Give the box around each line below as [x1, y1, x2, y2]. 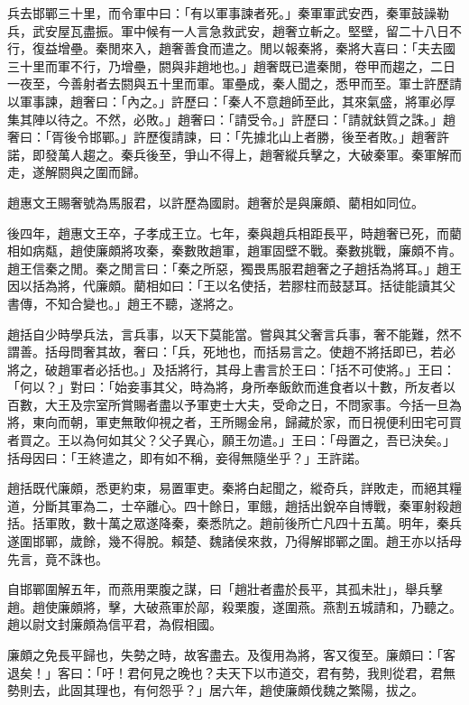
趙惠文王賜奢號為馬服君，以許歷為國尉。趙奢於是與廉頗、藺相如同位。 [7, 192, 424, 211]
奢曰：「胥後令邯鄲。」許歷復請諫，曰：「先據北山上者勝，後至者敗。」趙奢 [7, 127, 437, 146]
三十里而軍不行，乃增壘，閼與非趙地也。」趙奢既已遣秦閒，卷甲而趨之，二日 [7, 56, 455, 75]
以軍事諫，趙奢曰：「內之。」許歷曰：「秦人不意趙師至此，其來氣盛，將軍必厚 [7, 91, 455, 110]
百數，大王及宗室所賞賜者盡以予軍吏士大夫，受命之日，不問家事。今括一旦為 [7, 394, 462, 413]
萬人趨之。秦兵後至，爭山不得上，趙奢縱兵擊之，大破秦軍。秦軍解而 [57, 144, 462, 163]
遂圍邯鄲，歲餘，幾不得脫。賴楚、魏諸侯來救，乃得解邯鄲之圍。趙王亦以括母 [7, 532, 462, 551]
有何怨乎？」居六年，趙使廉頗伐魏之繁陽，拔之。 [133, 681, 424, 700]
